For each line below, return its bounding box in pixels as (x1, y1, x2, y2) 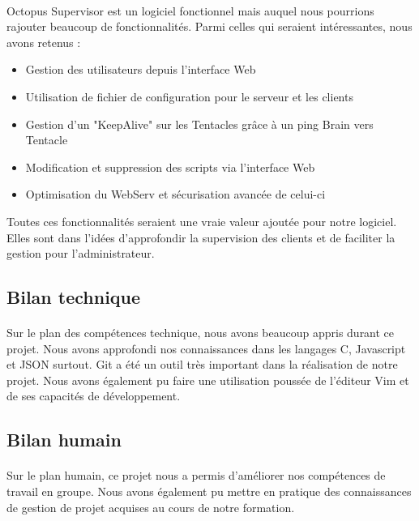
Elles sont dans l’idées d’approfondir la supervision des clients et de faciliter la (6, 228, 395, 246)
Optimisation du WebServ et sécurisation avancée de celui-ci (25, 186, 326, 203)
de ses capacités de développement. (6, 387, 181, 404)
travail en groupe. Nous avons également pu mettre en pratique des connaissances (6, 483, 412, 500)
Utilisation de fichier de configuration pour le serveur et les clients (25, 88, 353, 105)
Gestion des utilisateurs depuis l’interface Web (25, 61, 256, 78)
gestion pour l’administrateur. (6, 245, 155, 262)
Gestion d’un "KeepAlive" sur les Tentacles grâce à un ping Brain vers (25, 115, 374, 132)
